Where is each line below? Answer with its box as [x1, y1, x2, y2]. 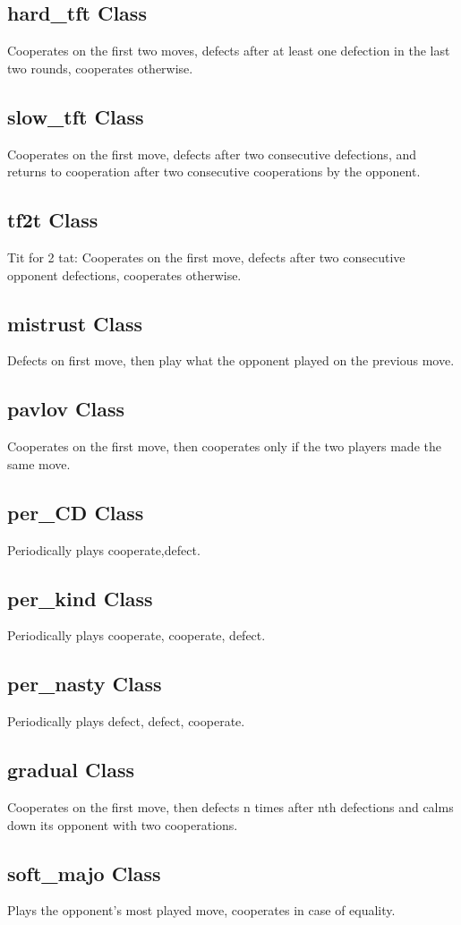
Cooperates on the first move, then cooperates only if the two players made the [7, 437, 441, 456]
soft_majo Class [7, 859, 161, 886]
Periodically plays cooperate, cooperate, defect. [7, 626, 266, 645]
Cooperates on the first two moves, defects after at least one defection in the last [7, 41, 450, 60]
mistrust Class [7, 309, 143, 337]
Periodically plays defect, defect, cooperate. [7, 712, 245, 731]
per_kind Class [7, 584, 153, 612]
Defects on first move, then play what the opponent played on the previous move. [7, 351, 455, 370]
